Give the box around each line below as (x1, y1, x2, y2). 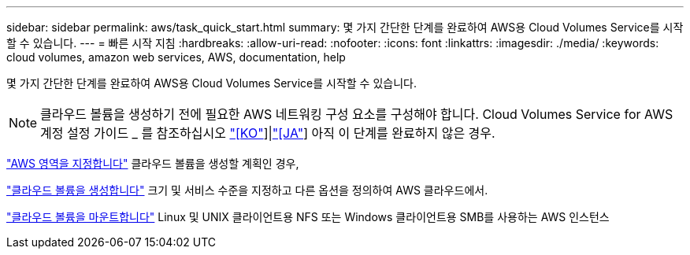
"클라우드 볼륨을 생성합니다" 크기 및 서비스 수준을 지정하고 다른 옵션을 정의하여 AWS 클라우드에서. (6, 183, 488, 197)
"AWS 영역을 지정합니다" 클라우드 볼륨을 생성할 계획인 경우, (6, 157, 299, 170)
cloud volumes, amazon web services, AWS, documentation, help (6, 50, 346, 64)
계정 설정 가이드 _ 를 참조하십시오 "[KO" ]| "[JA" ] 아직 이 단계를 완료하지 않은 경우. (40, 125, 495, 141)
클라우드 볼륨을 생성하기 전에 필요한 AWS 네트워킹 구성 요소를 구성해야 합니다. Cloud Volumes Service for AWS (40, 106, 673, 122)
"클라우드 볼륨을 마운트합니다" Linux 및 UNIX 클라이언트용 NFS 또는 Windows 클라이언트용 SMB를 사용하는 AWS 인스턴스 (6, 210, 610, 224)
